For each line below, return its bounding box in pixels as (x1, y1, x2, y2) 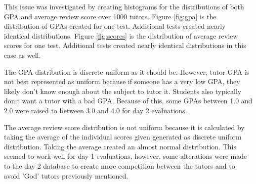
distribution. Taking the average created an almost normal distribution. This (4, 141, 236, 151)
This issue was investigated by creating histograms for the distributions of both (4, 1, 244, 11)
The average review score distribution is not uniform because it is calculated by (4, 122, 245, 132)
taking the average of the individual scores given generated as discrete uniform (4, 132, 242, 142)
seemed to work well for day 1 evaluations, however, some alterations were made (4, 151, 247, 161)
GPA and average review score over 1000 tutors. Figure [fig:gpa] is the (4, 11, 216, 21)
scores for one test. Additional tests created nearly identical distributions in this (4, 40, 246, 50)
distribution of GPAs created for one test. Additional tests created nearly (4, 21, 226, 31)
